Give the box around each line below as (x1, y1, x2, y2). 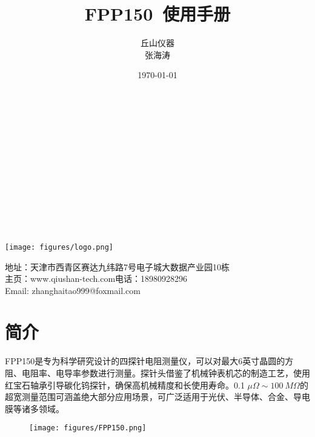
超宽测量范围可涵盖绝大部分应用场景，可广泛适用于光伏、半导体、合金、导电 (5, 390, 310, 403)
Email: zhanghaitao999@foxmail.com (5, 284, 141, 296)
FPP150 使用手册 (84, 1, 231, 26)
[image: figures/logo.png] (5, 242, 113, 252)
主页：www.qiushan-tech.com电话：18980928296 (5, 272, 188, 285)
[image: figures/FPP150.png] (29, 424, 147, 433)
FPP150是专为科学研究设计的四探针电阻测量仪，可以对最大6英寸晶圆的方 (5, 355, 294, 367)
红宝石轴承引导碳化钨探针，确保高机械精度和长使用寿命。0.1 (5, 378, 245, 391)
